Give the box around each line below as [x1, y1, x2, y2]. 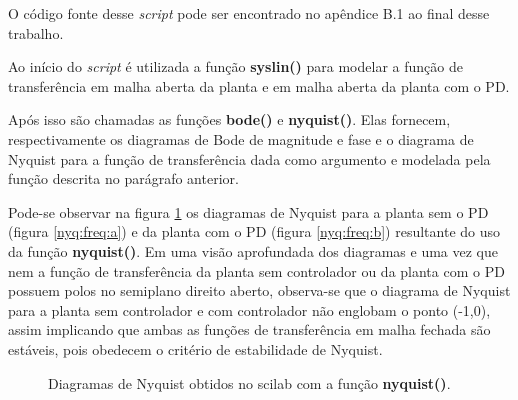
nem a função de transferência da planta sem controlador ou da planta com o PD [8, 260, 505, 281]
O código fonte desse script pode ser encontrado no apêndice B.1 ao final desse [8, 3, 490, 23]
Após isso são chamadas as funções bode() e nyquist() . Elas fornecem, [8, 109, 451, 130]
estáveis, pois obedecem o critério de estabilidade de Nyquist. [8, 338, 383, 359]
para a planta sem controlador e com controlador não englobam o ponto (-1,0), [8, 299, 491, 320]
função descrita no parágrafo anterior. [8, 168, 239, 189]
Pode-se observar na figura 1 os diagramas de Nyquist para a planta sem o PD [8, 201, 489, 222]
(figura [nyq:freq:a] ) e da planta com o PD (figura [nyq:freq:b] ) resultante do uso [8, 221, 501, 242]
